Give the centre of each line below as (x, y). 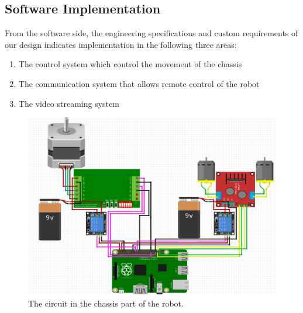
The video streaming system (69, 103)
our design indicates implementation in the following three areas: (121, 44)
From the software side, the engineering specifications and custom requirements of (151, 33)
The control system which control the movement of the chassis (130, 64)
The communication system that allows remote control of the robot (139, 83)
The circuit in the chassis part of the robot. (106, 303)
